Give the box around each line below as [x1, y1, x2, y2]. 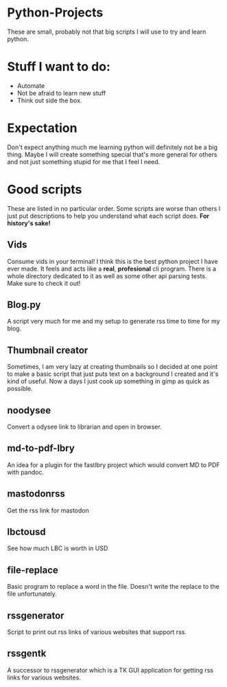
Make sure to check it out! [7, 279, 81, 287]
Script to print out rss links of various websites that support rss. [7, 628, 187, 636]
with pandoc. [7, 468, 45, 476]
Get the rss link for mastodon [7, 506, 89, 515]
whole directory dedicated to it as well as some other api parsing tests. [7, 271, 207, 280]
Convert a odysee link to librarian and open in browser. [7, 423, 163, 431]
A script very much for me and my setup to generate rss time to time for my [7, 317, 221, 326]
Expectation [7, 120, 77, 136]
